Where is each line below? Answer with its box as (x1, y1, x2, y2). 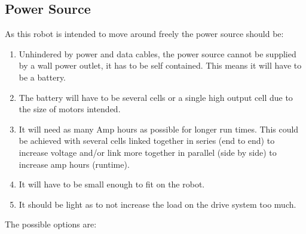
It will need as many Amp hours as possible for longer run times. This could (19, 122, 299, 135)
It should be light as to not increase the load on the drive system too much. (19, 198, 296, 210)
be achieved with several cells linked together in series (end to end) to (19, 134, 275, 147)
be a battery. (19, 70, 66, 83)
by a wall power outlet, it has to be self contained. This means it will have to (19, 59, 302, 72)
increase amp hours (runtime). (19, 158, 130, 170)
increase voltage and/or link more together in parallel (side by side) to (19, 146, 277, 158)
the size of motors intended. (19, 103, 121, 115)
